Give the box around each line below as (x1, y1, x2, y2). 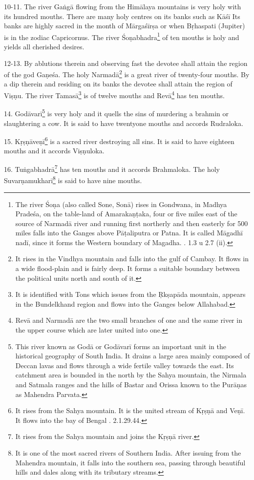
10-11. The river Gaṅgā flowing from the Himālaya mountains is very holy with (4, 1, 241, 11)
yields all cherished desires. (4, 42, 85, 52)
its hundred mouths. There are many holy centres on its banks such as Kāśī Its (4, 11, 240, 21)
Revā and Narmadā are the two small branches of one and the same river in (15, 315, 242, 325)
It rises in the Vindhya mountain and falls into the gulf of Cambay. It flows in (15, 253, 249, 264)
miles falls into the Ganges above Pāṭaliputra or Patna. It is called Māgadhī (15, 228, 243, 238)
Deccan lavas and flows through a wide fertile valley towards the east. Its (15, 360, 234, 370)
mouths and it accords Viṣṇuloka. (4, 146, 105, 156)
